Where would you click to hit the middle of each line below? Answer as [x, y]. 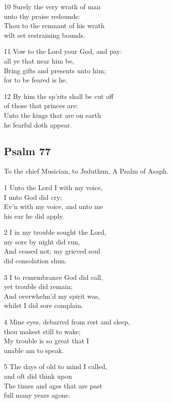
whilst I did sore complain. [44, 305]
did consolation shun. [35, 261]
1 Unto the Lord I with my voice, [53, 187]
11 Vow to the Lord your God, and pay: [63, 51]
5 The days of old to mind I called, [56, 366]
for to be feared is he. [36, 80]
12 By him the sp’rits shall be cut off [59, 96]
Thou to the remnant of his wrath [54, 25]
